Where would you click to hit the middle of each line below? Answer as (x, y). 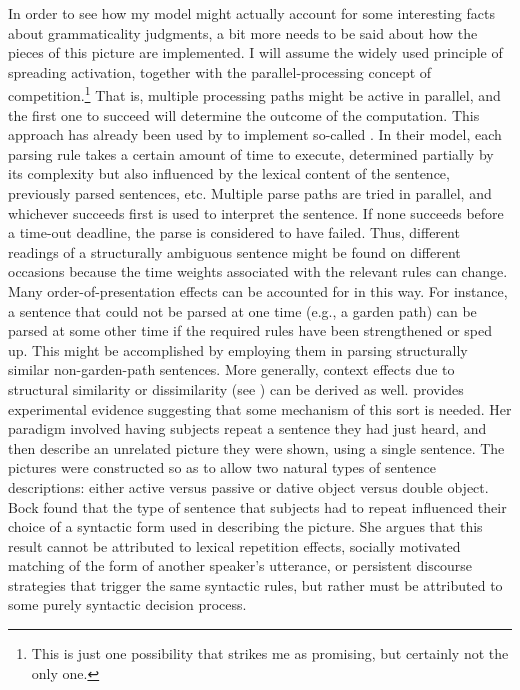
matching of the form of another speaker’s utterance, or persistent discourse (240, 565)
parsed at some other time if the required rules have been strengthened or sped (250, 330)
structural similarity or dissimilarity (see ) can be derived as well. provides (236, 388)
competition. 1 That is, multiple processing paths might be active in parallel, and (254, 94)
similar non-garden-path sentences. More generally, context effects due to (231, 369)
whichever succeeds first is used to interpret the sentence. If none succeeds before (256, 212)
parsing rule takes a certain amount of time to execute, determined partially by (251, 153)
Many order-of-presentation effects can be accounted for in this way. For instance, (258, 290)
